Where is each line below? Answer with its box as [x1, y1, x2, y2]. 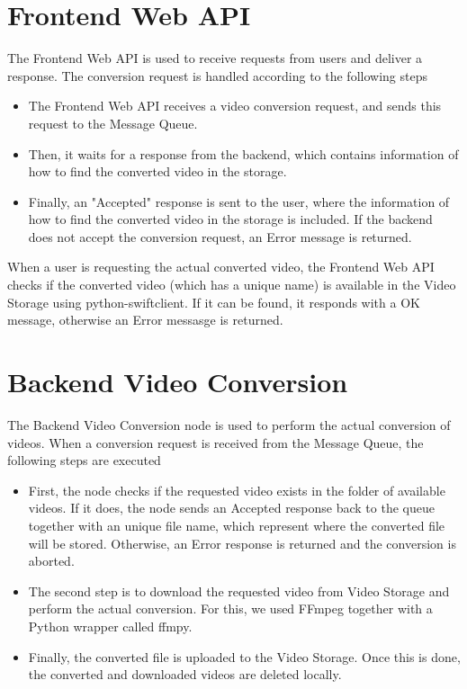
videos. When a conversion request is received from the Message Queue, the [7, 433, 424, 452]
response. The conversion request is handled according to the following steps [7, 66, 427, 85]
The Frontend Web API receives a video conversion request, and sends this [28, 96, 442, 115]
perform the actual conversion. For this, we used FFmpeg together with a [28, 599, 433, 618]
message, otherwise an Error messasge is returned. [7, 310, 283, 329]
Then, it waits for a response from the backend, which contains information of [28, 144, 459, 163]
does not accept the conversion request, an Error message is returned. [28, 227, 412, 246]
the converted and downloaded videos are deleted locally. [28, 665, 342, 684]
